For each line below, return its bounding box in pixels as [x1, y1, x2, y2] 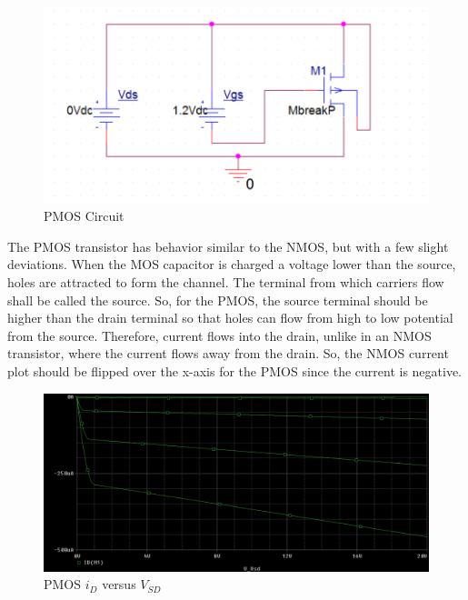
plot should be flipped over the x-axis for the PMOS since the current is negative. [7, 361, 463, 380]
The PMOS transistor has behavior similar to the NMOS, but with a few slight [7, 236, 449, 255]
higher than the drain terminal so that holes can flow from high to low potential [7, 308, 453, 327]
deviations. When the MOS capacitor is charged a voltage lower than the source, [7, 255, 456, 274]
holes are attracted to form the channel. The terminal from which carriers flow [7, 273, 444, 291]
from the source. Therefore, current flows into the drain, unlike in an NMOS [7, 325, 432, 345]
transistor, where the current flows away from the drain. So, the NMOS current [7, 344, 449, 363]
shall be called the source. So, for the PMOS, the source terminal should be [7, 290, 428, 309]
